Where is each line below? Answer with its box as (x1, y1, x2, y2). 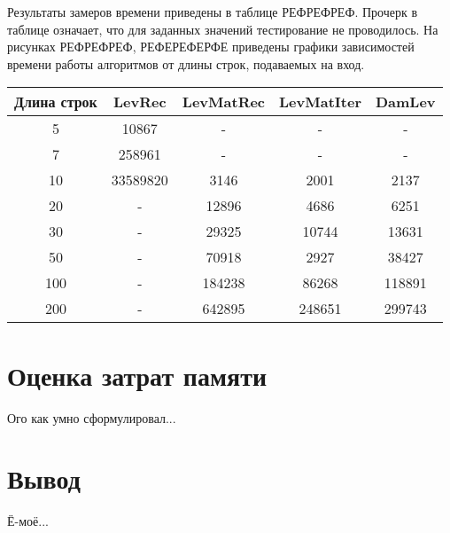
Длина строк (14, 91, 97, 113)
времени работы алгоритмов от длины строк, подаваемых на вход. (7, 54, 365, 73)
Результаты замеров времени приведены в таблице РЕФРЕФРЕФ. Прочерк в (7, 3, 418, 20)
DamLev (375, 91, 436, 113)
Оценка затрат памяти (7, 357, 268, 393)
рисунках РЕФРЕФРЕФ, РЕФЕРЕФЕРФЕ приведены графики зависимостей (7, 37, 415, 56)
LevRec (113, 91, 167, 113)
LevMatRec (182, 91, 266, 113)
